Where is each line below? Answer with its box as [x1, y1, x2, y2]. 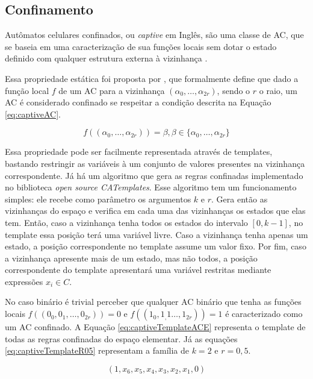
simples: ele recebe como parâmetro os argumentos [5, 192, 191, 205]
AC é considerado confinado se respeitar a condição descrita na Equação [5, 96, 271, 108]
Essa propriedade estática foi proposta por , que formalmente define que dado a [5, 72, 299, 84]
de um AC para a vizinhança [58, 84, 165, 96]
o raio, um [259, 84, 297, 96]
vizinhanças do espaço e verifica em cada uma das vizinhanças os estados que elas [5, 204, 306, 217]
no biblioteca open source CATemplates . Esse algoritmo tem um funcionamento [5, 181, 297, 193]
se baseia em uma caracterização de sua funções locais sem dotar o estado [5, 40, 277, 52]
